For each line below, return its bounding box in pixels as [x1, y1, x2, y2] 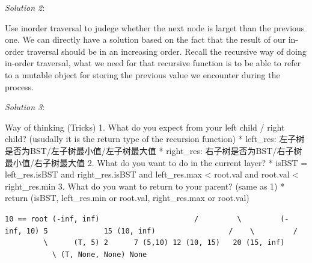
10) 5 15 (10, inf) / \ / [26, 226, 298, 235]
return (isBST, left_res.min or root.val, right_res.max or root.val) [5, 191, 249, 204]
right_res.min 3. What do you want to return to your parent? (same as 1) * [5, 179, 285, 192]
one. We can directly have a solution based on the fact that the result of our [5, 33, 286, 46]
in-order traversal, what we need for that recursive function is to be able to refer [5, 57, 301, 69]
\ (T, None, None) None [52, 250, 147, 259]
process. [5, 80, 34, 93]
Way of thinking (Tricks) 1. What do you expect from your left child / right [5, 120, 285, 133]
